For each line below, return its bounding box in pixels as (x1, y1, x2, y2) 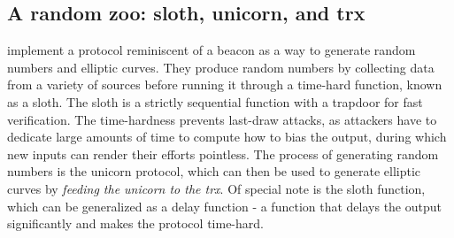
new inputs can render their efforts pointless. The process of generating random (7, 144, 439, 163)
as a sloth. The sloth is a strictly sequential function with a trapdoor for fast (7, 92, 423, 111)
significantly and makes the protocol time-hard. (7, 214, 264, 233)
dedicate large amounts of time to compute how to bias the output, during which (7, 127, 447, 146)
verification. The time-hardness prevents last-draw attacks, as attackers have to (7, 110, 437, 128)
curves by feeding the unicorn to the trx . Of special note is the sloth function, (7, 179, 426, 197)
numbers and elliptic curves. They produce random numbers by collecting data (7, 58, 435, 76)
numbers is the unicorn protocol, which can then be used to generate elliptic (7, 162, 421, 180)
